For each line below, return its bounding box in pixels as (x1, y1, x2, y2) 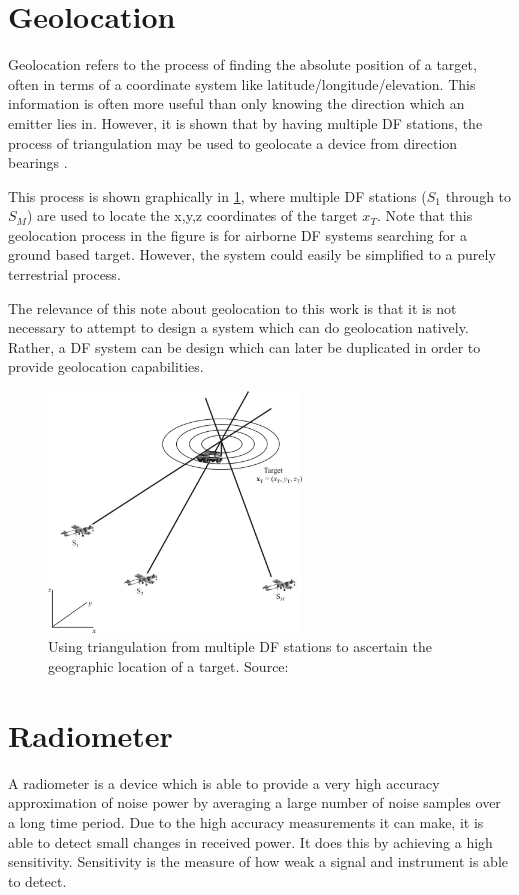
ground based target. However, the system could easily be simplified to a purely (8, 244, 496, 265)
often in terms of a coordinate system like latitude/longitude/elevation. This (8, 73, 476, 94)
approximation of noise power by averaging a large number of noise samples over (8, 792, 501, 813)
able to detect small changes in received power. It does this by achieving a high (8, 831, 493, 852)
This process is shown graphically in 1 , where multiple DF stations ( (8, 185, 427, 206)
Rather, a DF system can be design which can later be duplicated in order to (8, 336, 481, 357)
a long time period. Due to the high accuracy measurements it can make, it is (8, 811, 484, 832)
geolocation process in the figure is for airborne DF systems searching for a (8, 224, 467, 245)
